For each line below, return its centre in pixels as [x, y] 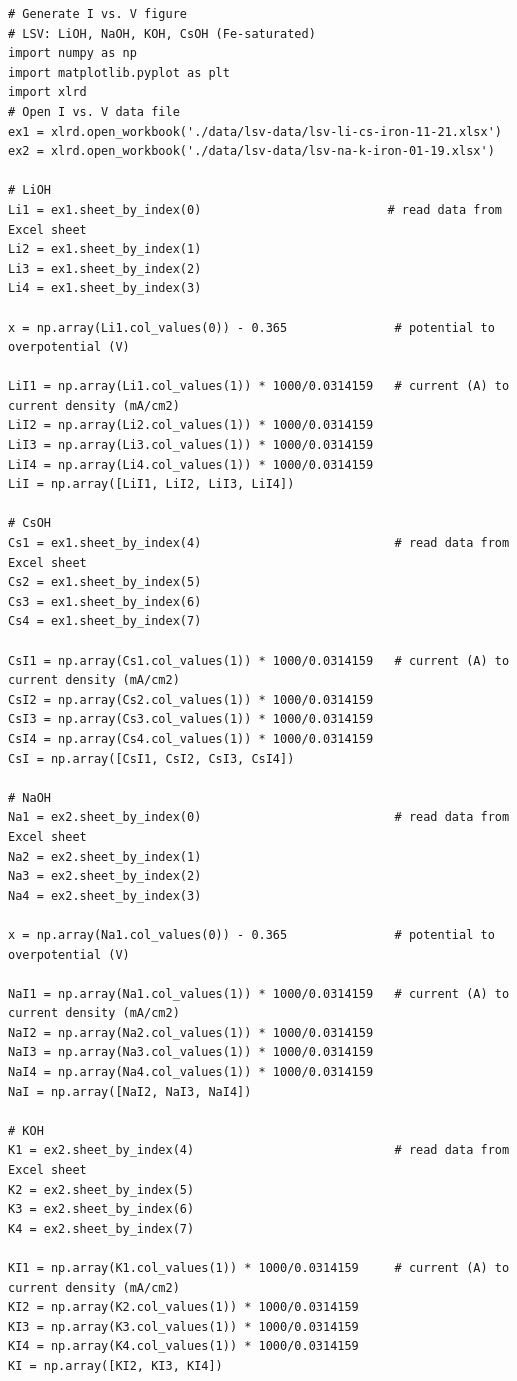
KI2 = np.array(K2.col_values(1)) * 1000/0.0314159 [183, 1307]
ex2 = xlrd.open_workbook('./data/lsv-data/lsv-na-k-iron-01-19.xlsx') [251, 151]
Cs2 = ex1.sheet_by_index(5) [105, 582]
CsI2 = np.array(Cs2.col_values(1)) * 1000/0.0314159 [191, 699]
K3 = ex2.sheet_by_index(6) [101, 1209]
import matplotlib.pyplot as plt [119, 72]
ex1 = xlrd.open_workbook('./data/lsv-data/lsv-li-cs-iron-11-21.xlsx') [255, 131]
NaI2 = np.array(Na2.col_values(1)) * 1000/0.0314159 [191, 1032]
